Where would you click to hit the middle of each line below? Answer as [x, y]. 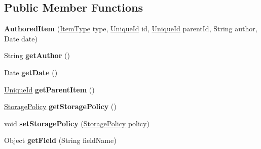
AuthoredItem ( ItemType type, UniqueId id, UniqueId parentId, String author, [131, 29]
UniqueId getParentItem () [49, 89]
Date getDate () [31, 72]
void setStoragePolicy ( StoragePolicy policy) [77, 123]
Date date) [21, 38]
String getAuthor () [37, 55]
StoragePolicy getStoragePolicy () [60, 106]
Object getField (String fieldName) [60, 140]
